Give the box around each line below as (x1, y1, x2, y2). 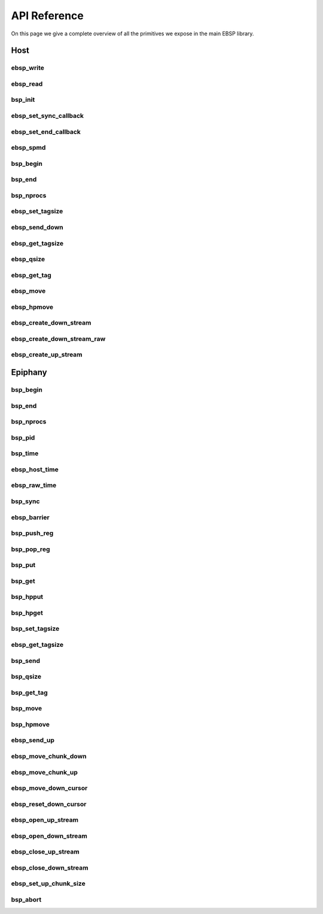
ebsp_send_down (11, 223, 64, 231)
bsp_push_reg (11, 529, 54, 537)
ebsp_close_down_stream (11, 863, 89, 871)
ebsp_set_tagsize (11, 207, 63, 216)
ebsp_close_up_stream (11, 848, 80, 856)
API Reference (11, 9, 84, 22)
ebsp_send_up (11, 736, 55, 744)
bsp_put (11, 561, 36, 569)
